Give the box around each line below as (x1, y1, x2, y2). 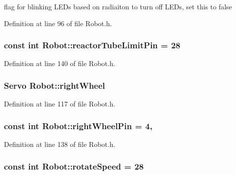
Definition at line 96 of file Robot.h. (4, 18, 112, 28)
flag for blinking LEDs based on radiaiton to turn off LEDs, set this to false (4, 1, 232, 11)
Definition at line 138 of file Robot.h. (4, 139, 116, 149)
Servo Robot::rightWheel (4, 79, 105, 91)
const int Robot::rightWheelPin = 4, (4, 119, 152, 132)
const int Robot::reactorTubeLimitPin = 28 (4, 39, 180, 51)
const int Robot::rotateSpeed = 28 (4, 160, 144, 172)
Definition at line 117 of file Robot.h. (4, 99, 116, 109)
